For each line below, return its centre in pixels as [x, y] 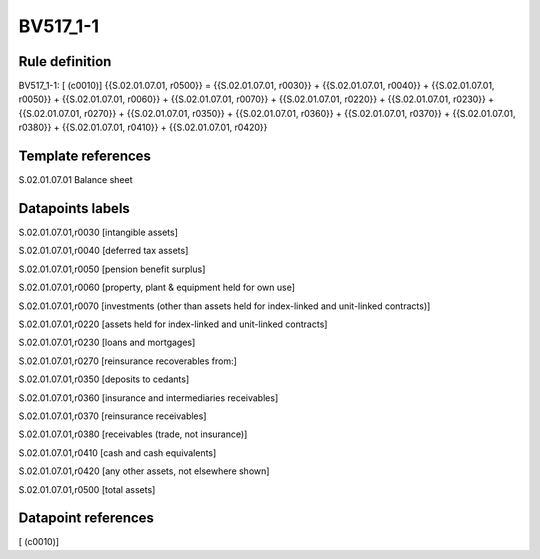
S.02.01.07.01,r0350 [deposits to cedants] [104, 379]
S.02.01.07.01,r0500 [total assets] [87, 489]
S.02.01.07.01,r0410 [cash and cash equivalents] [117, 452]
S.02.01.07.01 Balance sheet [75, 180]
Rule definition [65, 61]
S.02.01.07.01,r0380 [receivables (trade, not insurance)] [133, 434]
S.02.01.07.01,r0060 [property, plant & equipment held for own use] [156, 287]
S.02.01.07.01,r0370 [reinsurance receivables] [112, 416]
